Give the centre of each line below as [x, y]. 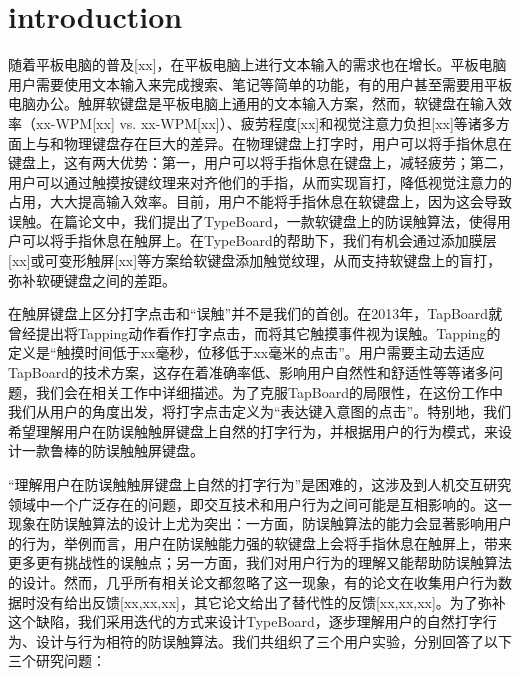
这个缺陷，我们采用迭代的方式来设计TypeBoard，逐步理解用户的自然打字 [245, 621]
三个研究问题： [57, 660]
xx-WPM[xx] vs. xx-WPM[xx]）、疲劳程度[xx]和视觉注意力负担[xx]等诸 [258, 122]
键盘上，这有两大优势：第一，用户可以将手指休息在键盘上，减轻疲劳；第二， [260, 162]
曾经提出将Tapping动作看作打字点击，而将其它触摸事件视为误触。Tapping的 [254, 332]
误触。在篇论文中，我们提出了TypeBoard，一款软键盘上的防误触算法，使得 [252, 220]
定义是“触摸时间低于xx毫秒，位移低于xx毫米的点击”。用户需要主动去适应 [246, 352]
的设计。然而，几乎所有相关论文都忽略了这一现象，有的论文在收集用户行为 [253, 581]
